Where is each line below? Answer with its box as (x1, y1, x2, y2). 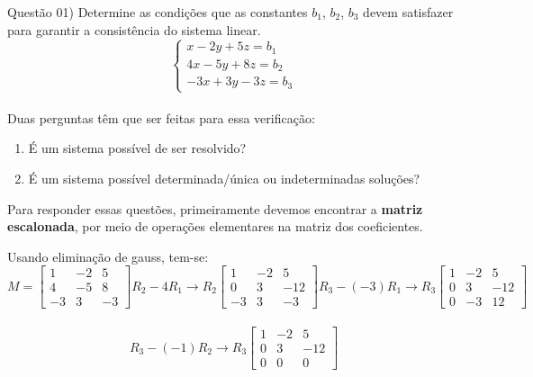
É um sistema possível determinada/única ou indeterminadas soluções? (28, 168, 420, 187)
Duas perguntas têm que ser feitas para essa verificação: (7, 108, 315, 127)
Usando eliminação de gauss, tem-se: (7, 247, 209, 265)
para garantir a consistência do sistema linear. (7, 20, 261, 39)
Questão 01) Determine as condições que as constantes (7, 3, 308, 21)
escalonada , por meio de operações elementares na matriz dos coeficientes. (7, 217, 423, 236)
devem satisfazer (363, 3, 454, 21)
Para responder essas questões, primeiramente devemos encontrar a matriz (7, 199, 423, 218)
